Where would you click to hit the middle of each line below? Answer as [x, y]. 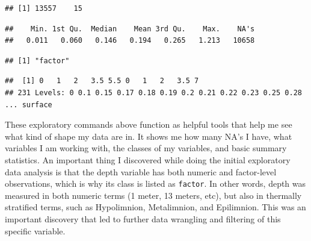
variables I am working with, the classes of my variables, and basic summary [146, 148]
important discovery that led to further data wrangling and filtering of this [143, 218]
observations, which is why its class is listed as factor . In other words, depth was [155, 183]
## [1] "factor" [37, 61]
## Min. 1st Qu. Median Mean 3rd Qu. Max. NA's [130, 29]
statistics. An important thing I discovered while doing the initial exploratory [148, 159]
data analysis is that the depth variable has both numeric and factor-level [141, 171]
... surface [29, 105]
